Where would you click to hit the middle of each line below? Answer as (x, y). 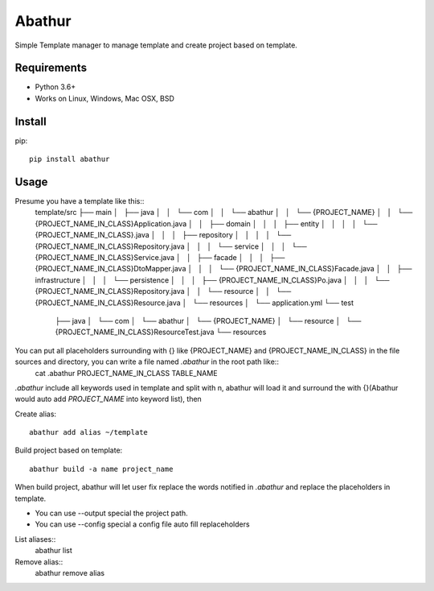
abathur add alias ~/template (89, 432)
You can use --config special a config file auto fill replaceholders (142, 524)
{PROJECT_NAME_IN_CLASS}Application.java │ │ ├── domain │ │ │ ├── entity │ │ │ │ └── (206, 223)
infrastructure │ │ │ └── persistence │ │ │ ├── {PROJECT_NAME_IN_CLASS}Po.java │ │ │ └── (212, 280)
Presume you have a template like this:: (80, 201)
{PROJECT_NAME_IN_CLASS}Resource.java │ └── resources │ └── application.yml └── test (194, 303)
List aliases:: (35, 539)
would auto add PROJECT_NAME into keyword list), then (108, 399)
